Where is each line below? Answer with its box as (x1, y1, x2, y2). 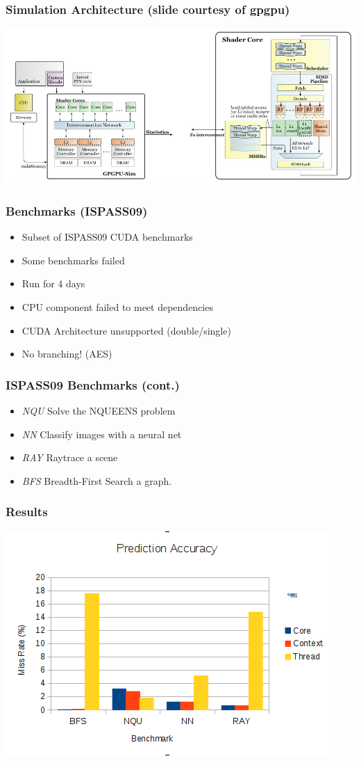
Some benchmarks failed (22, 253, 125, 267)
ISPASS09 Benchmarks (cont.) (6, 376, 180, 393)
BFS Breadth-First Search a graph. (22, 473, 172, 488)
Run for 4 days (22, 276, 85, 291)
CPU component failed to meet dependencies (22, 300, 213, 314)
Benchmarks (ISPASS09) (6, 202, 148, 219)
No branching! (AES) (22, 346, 112, 361)
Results (6, 503, 48, 520)
